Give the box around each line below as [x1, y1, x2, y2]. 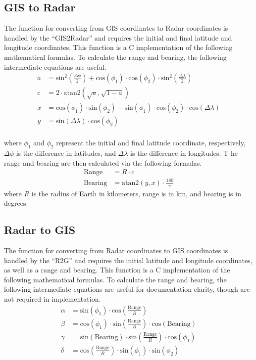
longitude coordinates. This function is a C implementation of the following [4, 42, 233, 52]
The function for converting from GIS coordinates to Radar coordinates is [4, 23, 228, 33]
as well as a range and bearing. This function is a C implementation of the [4, 265, 230, 275]
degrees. [4, 198, 28, 208]
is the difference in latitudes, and [16, 148, 116, 158]
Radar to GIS [4, 222, 76, 237]
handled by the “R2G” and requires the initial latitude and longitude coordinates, [4, 255, 253, 265]
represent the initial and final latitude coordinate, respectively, [56, 137, 246, 148]
